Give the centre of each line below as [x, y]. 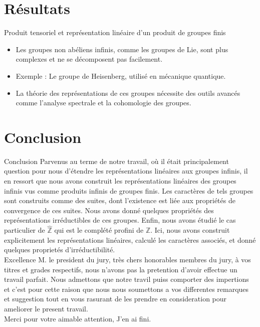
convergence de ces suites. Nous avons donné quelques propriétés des [109, 210]
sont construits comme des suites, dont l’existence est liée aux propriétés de [120, 200]
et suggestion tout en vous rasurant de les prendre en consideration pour [115, 299]
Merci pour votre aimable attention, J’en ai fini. [78, 318]
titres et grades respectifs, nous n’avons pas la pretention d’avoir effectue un [121, 269]
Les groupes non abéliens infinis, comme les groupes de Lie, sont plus [122, 49]
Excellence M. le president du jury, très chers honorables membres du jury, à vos [127, 259]
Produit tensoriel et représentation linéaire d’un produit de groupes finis [115, 32]
